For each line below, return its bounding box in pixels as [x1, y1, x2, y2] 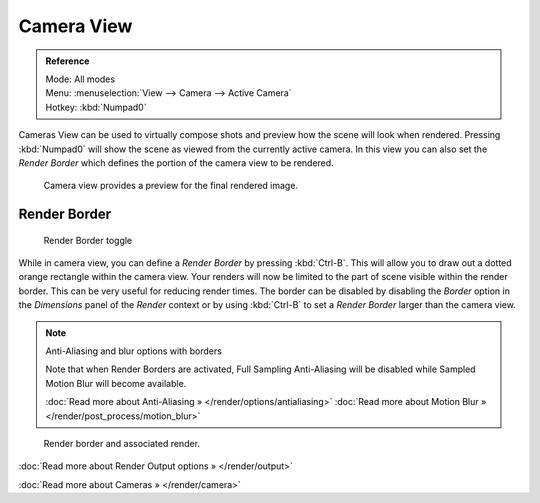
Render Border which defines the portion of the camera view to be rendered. [18, 156, 334, 169]
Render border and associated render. [43, 437, 200, 449]
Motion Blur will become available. [45, 377, 187, 389]
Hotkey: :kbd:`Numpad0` [45, 101, 147, 113]
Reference [45, 55, 90, 67]
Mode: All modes [45, 73, 115, 85]
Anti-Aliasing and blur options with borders [45, 345, 222, 357]
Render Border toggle [43, 234, 133, 246]
